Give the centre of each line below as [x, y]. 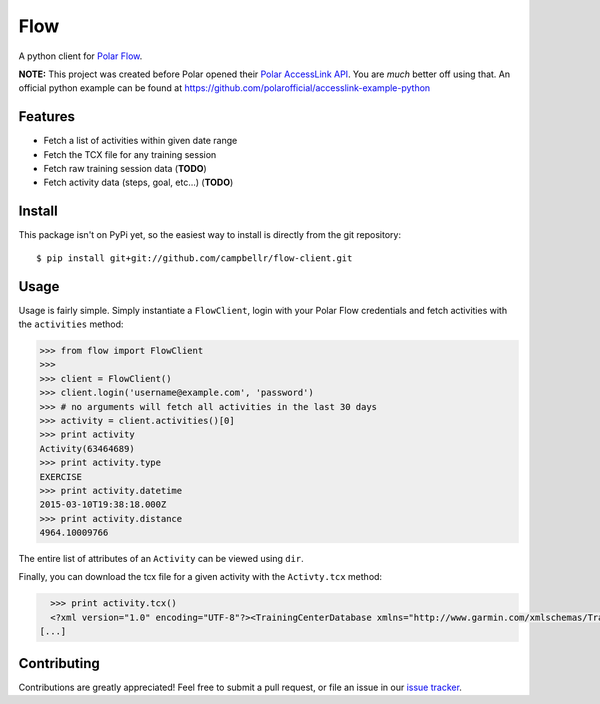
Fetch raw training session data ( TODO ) [125, 169]
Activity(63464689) [87, 448]
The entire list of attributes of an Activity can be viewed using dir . [161, 559]
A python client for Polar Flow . [80, 56]
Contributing [59, 663]
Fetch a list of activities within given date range [140, 141]
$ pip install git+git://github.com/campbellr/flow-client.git [194, 258]
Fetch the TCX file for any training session [130, 154]
